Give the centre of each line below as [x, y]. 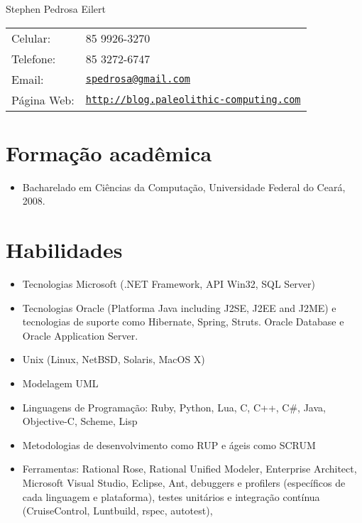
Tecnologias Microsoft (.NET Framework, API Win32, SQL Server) [169, 284]
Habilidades [64, 250]
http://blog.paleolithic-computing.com [193, 100]
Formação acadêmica [109, 152]
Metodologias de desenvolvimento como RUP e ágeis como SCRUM [169, 444]
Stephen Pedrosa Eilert [56, 9]
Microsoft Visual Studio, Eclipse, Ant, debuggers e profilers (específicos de [184, 482]
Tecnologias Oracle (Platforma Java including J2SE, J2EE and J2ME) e [179, 307]
